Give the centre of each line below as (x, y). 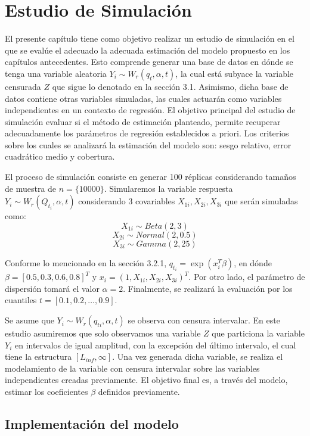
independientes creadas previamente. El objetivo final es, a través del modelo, (146, 380)
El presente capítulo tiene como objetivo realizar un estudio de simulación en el (150, 38)
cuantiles (21, 300)
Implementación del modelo (92, 424)
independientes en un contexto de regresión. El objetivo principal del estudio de (150, 110)
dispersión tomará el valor (52, 288)
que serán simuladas (261, 201)
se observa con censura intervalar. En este (204, 320)
